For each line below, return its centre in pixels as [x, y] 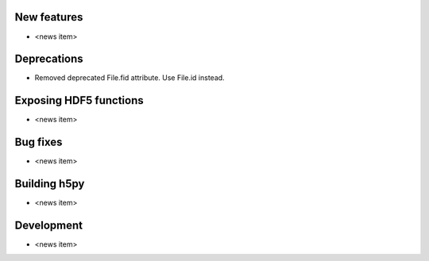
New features [49, 17]
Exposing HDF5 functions [79, 100]
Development [49, 225]
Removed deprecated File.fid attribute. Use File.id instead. [130, 78]
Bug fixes [39, 142]
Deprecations [49, 59]
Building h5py [50, 184]
